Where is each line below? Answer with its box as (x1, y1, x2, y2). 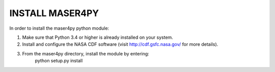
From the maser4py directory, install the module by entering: (22, 50, 150, 56)
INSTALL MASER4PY (9, 8, 99, 19)
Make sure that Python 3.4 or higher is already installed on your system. (22, 34, 173, 40)
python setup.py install (35, 58, 83, 64)
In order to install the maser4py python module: (9, 25, 109, 31)
